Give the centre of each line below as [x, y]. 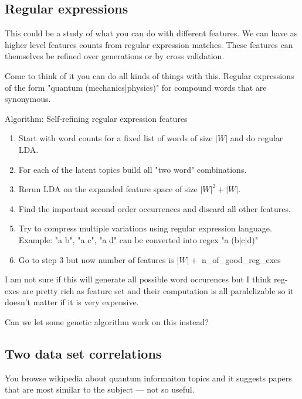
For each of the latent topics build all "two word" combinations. [133, 169]
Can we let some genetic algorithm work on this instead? [107, 321]
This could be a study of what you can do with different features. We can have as [151, 33]
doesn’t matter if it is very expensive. [72, 302]
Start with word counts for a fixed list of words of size [116, 138]
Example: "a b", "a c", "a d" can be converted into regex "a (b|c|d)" [138, 239]
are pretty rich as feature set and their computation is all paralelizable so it [158, 290]
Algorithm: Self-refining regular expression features [96, 118]
